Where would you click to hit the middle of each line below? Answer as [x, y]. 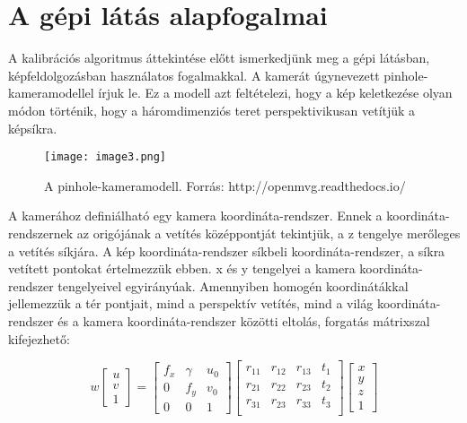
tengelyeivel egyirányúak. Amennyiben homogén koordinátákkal [233, 285]
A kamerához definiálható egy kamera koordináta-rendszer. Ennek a [195, 216]
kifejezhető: [39, 338]
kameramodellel [51, 93]
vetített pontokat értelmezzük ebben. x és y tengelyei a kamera [182, 268]
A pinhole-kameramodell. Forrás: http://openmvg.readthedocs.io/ [225, 185]
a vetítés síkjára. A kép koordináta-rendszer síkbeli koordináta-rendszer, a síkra [227, 250]
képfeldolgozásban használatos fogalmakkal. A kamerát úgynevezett [194, 75]
